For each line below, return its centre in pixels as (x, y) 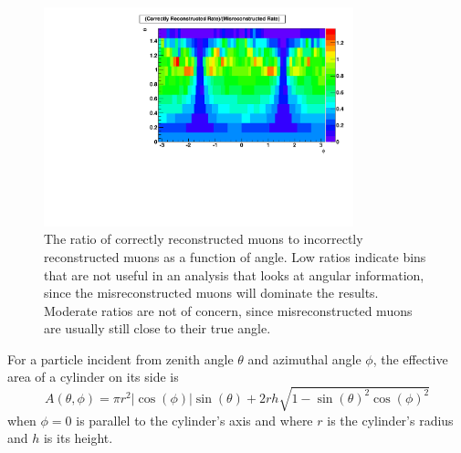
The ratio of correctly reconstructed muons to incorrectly (204, 239)
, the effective (410, 358)
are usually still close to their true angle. (157, 328)
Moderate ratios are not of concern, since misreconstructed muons (228, 310)
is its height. (78, 438)
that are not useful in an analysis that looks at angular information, (234, 274)
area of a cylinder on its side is (93, 377)
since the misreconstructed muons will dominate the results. (211, 293)
